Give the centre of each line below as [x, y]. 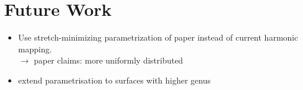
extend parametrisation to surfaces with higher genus [114, 80]
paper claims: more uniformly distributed [109, 60]
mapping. [35, 49]
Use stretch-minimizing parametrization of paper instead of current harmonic [158, 37]
